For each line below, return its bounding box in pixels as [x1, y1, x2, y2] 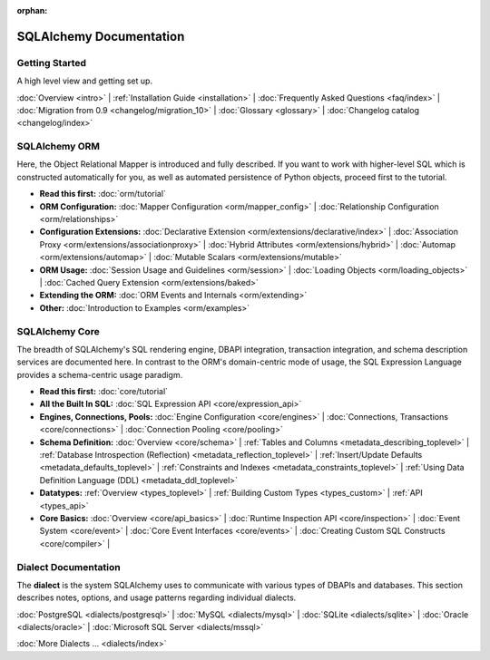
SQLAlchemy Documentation [16, 28, 185, 44]
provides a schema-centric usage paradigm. [16, 369, 183, 380]
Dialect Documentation [16, 560, 122, 573]
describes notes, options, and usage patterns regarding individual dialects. [16, 592, 297, 603]
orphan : [16, 5, 48, 15]
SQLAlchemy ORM [16, 141, 100, 153]
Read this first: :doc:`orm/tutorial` [39, 189, 167, 199]
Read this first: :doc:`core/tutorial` [39, 386, 168, 397]
